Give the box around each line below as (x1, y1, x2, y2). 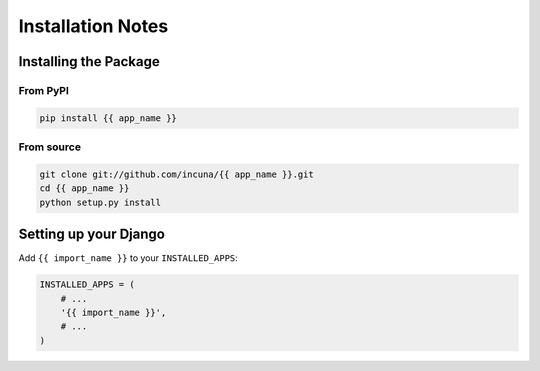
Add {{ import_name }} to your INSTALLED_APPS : (18, 252, 239, 264)
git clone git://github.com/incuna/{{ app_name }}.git (39, 168, 314, 180)
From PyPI (18, 83, 70, 97)
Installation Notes (18, 15, 169, 37)
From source (18, 140, 82, 154)
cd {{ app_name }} (39, 183, 130, 194)
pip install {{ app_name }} (39, 112, 177, 124)
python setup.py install (39, 196, 162, 208)
